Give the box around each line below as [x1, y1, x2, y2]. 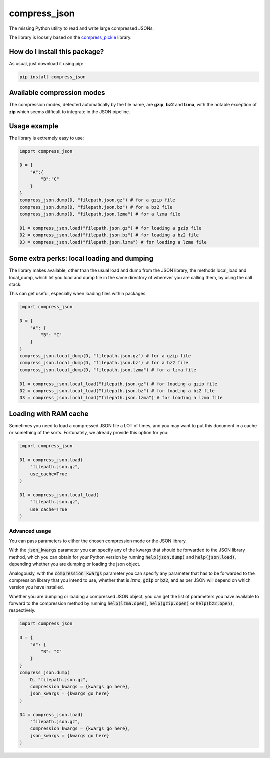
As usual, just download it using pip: [9, 60, 83, 66]
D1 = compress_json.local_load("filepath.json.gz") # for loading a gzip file [19, 381, 217, 387]
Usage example [9, 122, 59, 130]
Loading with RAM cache [9, 409, 89, 418]
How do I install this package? [9, 47, 104, 56]
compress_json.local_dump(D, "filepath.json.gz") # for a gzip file [19, 353, 191, 359]
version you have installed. [9, 584, 64, 590]
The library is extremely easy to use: [9, 135, 84, 141]
